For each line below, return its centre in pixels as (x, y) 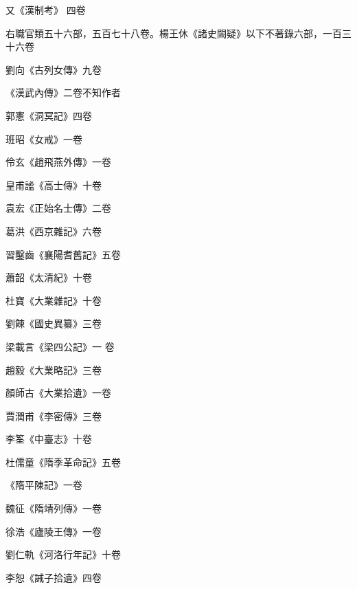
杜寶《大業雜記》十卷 (54, 300)
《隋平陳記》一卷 (44, 485)
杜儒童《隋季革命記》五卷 (63, 462)
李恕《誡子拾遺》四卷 (54, 577)
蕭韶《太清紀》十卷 (49, 277)
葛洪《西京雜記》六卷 (54, 231)
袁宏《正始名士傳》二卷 (58, 208)
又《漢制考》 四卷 (46, 10)
